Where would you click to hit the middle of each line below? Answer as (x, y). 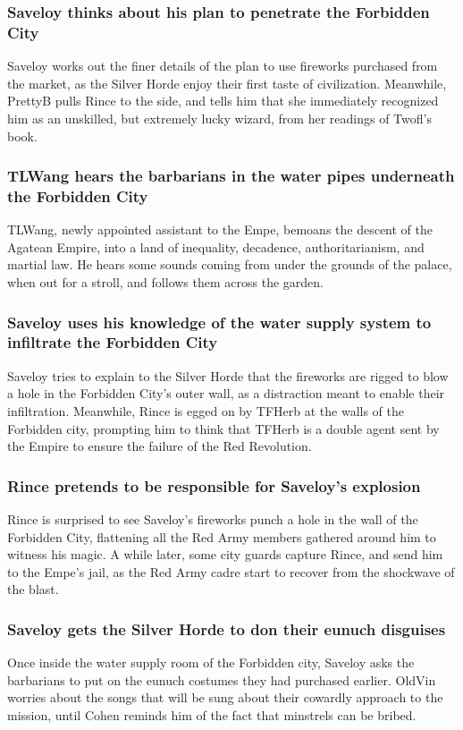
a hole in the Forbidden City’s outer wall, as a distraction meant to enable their (226, 393)
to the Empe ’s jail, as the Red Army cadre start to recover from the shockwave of (231, 571)
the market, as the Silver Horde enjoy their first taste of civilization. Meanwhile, (227, 83)
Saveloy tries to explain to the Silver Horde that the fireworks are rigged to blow (228, 375)
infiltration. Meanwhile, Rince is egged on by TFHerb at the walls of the (206, 410)
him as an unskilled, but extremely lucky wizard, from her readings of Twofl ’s (219, 118)
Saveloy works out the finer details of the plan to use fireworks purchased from (223, 66)
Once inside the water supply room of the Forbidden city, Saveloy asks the (211, 662)
